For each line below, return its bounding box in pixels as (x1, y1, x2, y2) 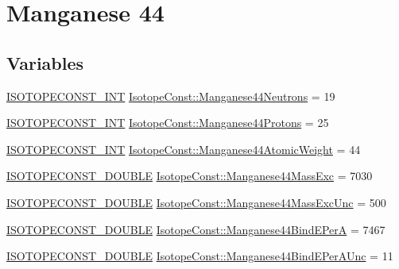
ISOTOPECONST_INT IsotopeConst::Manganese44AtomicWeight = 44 (6, 140, 361, 157)
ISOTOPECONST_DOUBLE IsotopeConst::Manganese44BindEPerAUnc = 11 (6, 248, 393, 264)
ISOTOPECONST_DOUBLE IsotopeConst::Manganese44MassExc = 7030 (6, 167, 373, 184)
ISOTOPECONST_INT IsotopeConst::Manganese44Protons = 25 (6, 114, 329, 131)
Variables (6, 50, 84, 75)
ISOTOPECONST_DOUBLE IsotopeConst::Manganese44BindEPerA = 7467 (6, 221, 385, 237)
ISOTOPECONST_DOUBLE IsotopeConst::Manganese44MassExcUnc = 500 (6, 194, 386, 210)
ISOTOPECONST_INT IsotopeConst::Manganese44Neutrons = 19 (6, 87, 335, 104)
